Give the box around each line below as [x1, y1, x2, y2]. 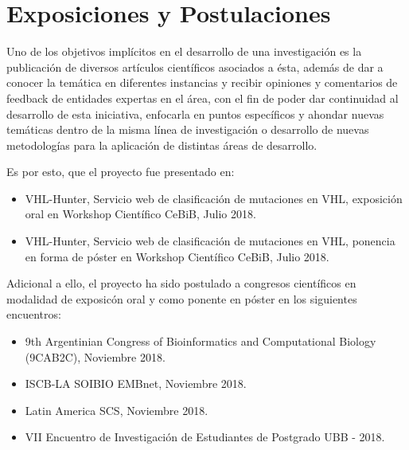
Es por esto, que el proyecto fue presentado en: [6, 163, 235, 180]
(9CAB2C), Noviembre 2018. [25, 348, 166, 365]
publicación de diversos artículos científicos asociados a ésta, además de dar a [6, 58, 384, 75]
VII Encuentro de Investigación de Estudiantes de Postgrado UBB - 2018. [25, 428, 385, 445]
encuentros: [6, 306, 61, 323]
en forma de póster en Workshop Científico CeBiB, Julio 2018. [25, 248, 329, 264]
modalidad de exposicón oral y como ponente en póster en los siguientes [6, 290, 357, 307]
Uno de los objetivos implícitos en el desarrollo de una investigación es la [6, 43, 362, 60]
